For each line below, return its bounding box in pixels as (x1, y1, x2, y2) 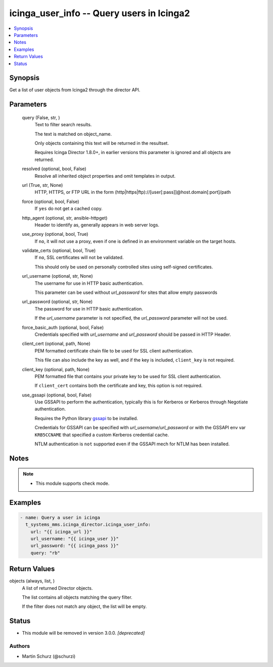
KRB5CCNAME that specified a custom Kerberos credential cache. (34, 432, 169, 438)
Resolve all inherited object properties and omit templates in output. (34, 173, 176, 179)
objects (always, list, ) (9, 578, 55, 584)
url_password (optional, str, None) (22, 298, 93, 305)
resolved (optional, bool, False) (22, 166, 86, 172)
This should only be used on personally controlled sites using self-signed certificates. (34, 264, 213, 270)
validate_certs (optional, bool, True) (22, 247, 96, 253)
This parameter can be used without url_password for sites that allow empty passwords (34, 289, 217, 295)
